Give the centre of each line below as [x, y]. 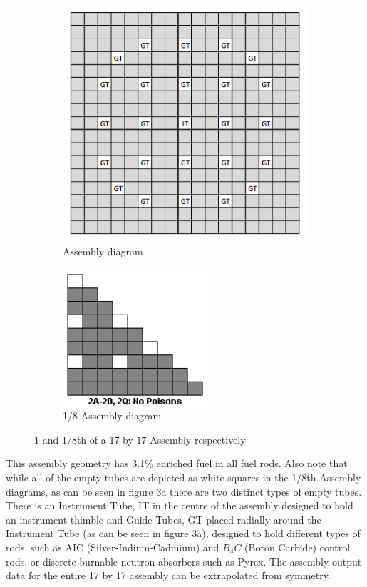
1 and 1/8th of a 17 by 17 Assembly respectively [140, 439]
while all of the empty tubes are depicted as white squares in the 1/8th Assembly [183, 478]
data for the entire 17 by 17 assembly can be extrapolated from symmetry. [168, 575]
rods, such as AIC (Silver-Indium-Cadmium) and [113, 547]
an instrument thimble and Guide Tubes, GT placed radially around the [164, 519]
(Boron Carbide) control [298, 547]
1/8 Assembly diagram [112, 415]
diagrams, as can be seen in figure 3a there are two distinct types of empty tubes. [184, 491]
